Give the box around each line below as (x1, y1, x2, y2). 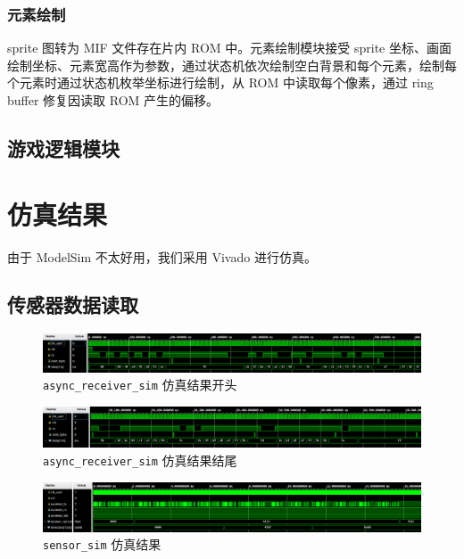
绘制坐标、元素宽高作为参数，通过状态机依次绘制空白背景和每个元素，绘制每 (7, 55, 457, 74)
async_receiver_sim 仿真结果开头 (43, 375, 237, 394)
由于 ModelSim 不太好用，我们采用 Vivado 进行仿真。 (7, 247, 317, 266)
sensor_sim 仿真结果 (43, 535, 162, 554)
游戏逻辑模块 (7, 134, 120, 161)
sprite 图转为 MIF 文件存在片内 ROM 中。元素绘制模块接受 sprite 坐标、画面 (7, 38, 452, 57)
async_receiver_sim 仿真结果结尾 (43, 450, 237, 469)
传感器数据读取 (7, 291, 138, 318)
